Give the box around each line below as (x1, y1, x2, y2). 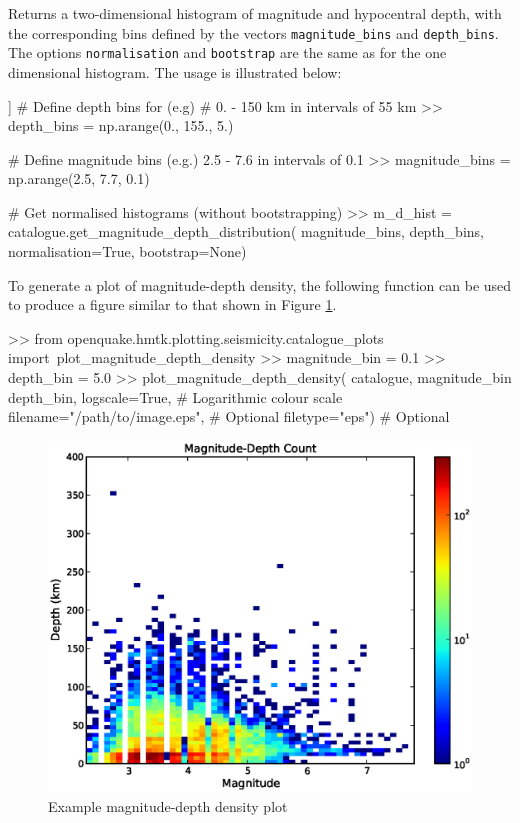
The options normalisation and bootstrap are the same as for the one (8, 42, 447, 63)
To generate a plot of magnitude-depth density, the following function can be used (8, 274, 512, 295)
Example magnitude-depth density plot (48, 795, 288, 816)
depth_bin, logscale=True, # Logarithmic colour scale (8, 386, 343, 407)
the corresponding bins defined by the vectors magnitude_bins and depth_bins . (8, 22, 499, 43)
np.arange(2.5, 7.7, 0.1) (8, 168, 150, 189)
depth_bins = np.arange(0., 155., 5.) (8, 115, 234, 136)
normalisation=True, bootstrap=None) (8, 241, 247, 262)
